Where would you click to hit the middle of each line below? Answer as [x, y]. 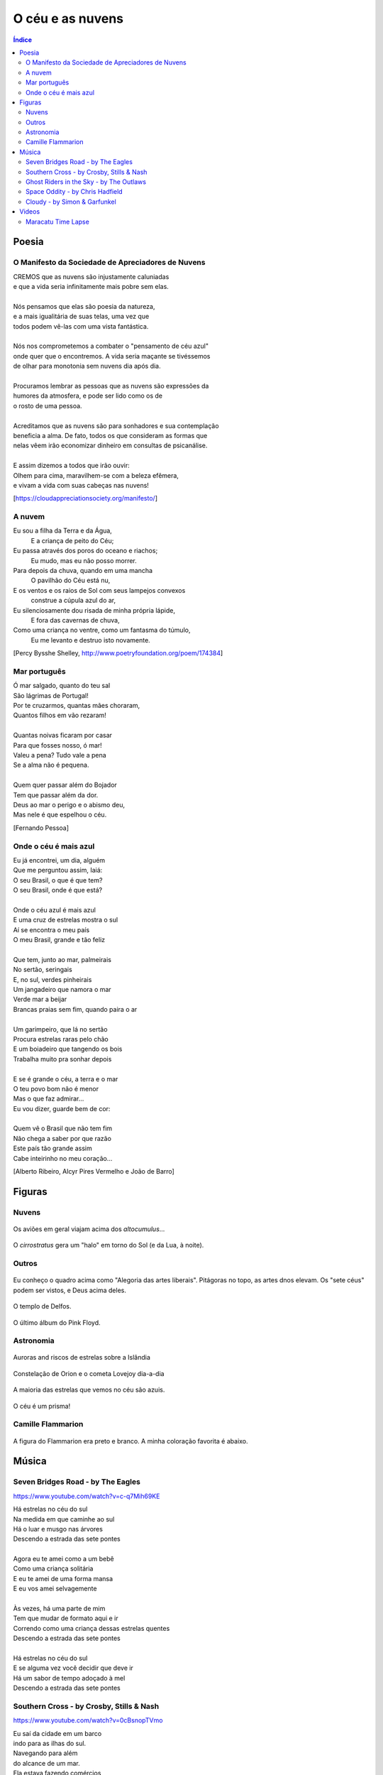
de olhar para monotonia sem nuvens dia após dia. [87, 366]
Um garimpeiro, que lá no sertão [60, 1029]
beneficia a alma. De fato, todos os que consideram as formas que [110, 435]
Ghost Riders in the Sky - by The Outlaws [86, 182]
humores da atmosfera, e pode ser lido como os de [88, 396]
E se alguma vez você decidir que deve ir [73, 1668]
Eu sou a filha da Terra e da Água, [63, 531]
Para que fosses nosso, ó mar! [57, 745]
